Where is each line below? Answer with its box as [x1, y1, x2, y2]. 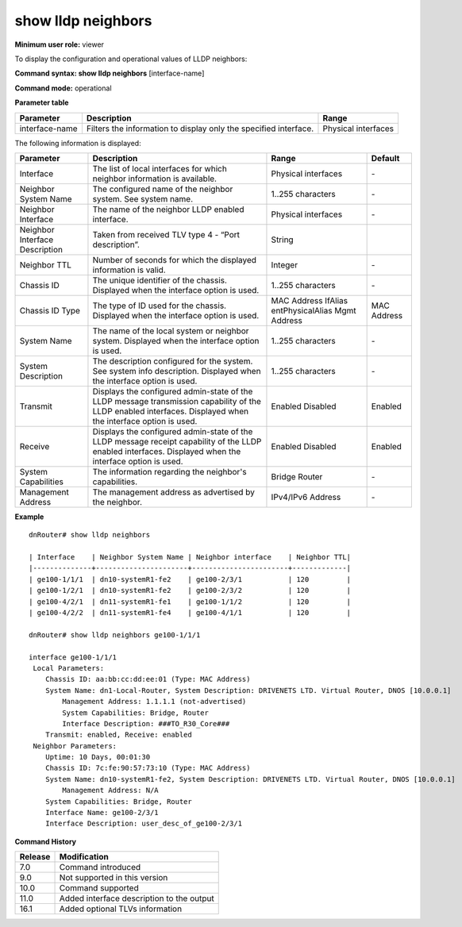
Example [14, 512, 44, 521]
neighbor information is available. [92, 173, 218, 184]
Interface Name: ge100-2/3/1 [44, 808, 159, 817]
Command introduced [59, 862, 141, 873]
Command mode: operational [14, 83, 112, 93]
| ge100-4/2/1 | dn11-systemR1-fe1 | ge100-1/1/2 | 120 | [29, 597, 352, 606]
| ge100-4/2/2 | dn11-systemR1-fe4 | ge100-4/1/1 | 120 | [29, 608, 352, 617]
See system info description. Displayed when [92, 365, 261, 376]
